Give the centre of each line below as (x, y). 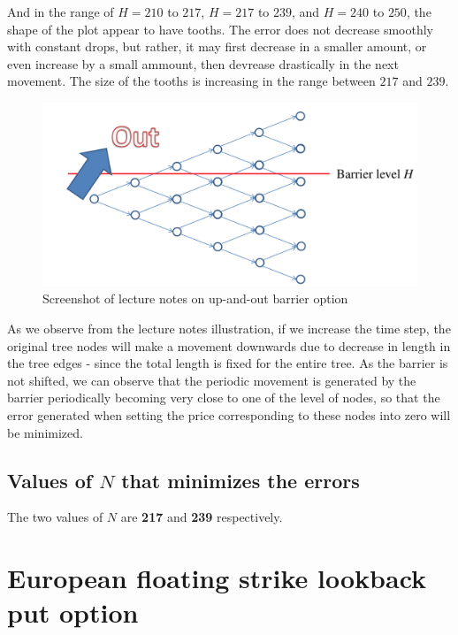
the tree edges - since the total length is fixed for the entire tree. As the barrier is (228, 363)
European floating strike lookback (217, 578)
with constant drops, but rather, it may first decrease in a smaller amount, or (217, 46)
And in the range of (61, 11)
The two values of (55, 517)
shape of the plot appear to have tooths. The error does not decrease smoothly (221, 29)
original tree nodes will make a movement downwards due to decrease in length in (229, 345)
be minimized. (45, 432)
